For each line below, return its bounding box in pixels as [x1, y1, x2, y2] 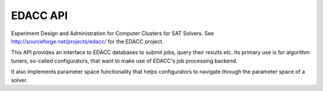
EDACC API [11, 9, 68, 22]
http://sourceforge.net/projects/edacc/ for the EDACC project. [11, 37, 164, 45]
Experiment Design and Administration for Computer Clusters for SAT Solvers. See [11, 30, 215, 37]
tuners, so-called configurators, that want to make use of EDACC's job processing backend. [11, 57, 237, 64]
